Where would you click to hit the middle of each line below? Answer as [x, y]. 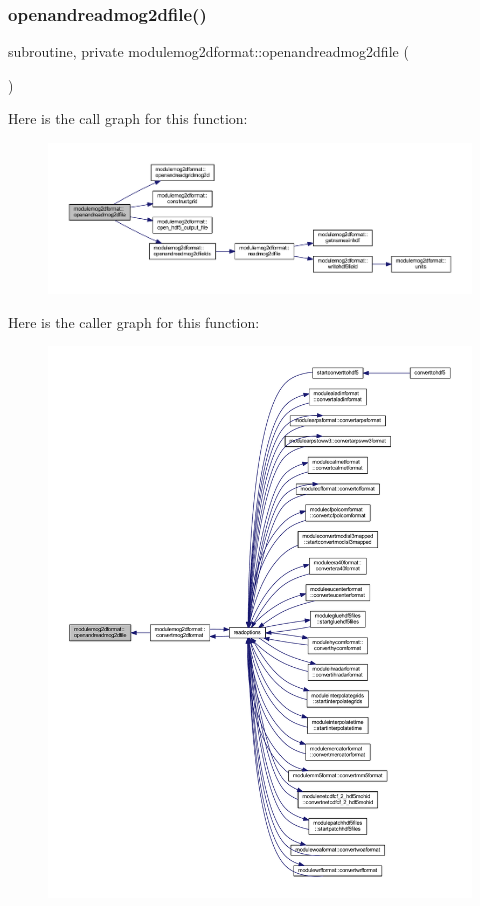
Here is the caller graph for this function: [134, 321]
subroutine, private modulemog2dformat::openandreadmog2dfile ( [208, 51]
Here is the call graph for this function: [128, 118]
